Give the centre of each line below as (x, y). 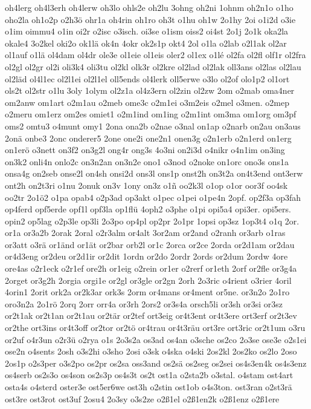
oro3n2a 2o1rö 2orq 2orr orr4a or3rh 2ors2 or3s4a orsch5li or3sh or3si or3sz (144, 303)
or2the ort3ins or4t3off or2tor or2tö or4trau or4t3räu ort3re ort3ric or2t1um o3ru (155, 328)
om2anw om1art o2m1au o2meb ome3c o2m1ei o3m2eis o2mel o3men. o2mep (147, 102)
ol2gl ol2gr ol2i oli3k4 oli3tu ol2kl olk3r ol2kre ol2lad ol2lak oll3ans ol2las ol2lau (153, 66)
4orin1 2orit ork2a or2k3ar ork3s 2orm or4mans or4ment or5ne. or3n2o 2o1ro (147, 292)
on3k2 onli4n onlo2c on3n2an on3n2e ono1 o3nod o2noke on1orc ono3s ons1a (147, 161)
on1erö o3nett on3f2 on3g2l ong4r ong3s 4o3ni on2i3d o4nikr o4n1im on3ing (145, 150)
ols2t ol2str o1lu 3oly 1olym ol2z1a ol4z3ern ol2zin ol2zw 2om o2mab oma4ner (150, 90)
